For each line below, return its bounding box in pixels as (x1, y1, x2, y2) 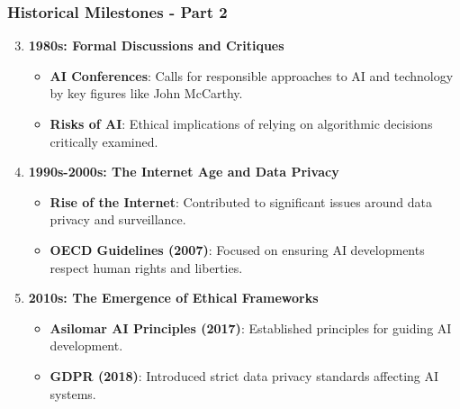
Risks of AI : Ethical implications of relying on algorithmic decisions (50, 114, 433, 132)
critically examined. (50, 132, 158, 150)
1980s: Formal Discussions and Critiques (28, 36, 284, 55)
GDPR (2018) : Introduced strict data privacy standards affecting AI (50, 366, 439, 385)
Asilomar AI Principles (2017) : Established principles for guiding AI (50, 318, 452, 337)
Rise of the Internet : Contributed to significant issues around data (50, 192, 433, 211)
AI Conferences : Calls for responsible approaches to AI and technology (50, 66, 454, 85)
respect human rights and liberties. (50, 258, 243, 277)
